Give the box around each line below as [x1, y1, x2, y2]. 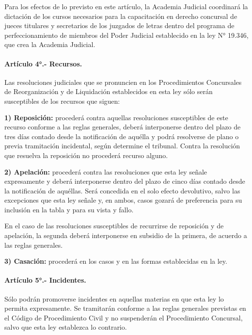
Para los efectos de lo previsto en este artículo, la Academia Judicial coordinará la [4, 1, 248, 11]
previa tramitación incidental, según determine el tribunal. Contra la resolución [4, 141, 240, 151]
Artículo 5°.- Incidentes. [4, 275, 86, 285]
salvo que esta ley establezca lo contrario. [4, 322, 127, 332]
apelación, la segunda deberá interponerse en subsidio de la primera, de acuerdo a [4, 230, 247, 240]
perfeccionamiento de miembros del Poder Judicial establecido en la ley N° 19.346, [4, 30, 249, 40]
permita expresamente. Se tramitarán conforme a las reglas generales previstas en [4, 303, 246, 313]
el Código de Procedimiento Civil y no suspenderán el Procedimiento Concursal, [4, 312, 243, 322]
